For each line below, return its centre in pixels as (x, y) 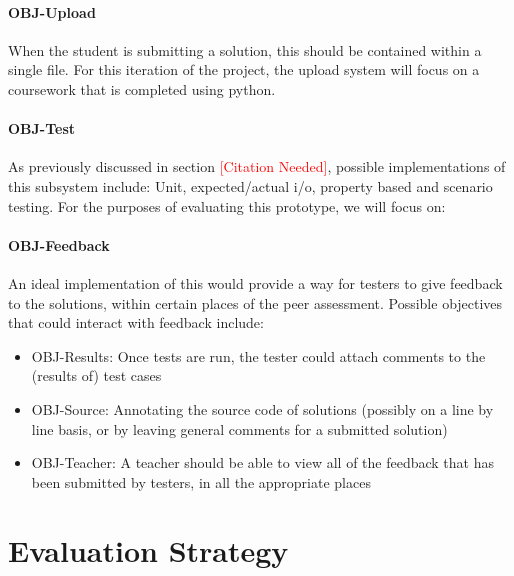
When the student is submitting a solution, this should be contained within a (245, 49)
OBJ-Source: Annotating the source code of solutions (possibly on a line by (262, 408)
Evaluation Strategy (148, 550)
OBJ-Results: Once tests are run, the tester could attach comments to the (258, 355)
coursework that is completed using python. (142, 88)
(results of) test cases (96, 375)
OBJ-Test (42, 128)
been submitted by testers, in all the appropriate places (201, 481)
